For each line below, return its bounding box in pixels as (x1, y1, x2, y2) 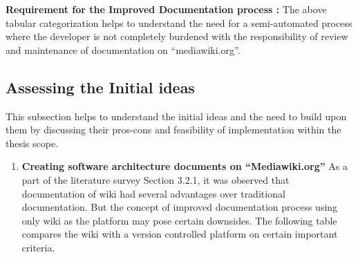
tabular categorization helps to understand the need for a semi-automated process (6, 15, 352, 30)
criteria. (21, 240, 55, 254)
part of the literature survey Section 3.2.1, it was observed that (21, 172, 290, 187)
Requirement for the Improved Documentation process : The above (6, 2, 327, 16)
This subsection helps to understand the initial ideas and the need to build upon (6, 108, 347, 123)
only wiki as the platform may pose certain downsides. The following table (21, 213, 337, 227)
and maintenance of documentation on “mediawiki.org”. (6, 42, 241, 57)
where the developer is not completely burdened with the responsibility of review (6, 29, 348, 44)
